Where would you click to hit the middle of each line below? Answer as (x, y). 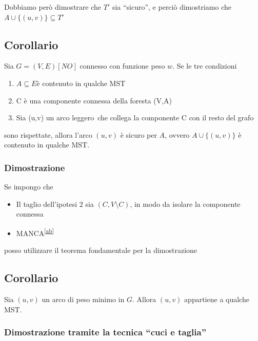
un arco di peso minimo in (83, 299)
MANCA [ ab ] (35, 232)
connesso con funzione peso (122, 66)
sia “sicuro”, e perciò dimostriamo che (172, 7)
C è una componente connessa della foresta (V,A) (94, 100)
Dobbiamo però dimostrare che (53, 7)
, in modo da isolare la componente (185, 204)
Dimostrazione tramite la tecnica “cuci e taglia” (105, 332)
